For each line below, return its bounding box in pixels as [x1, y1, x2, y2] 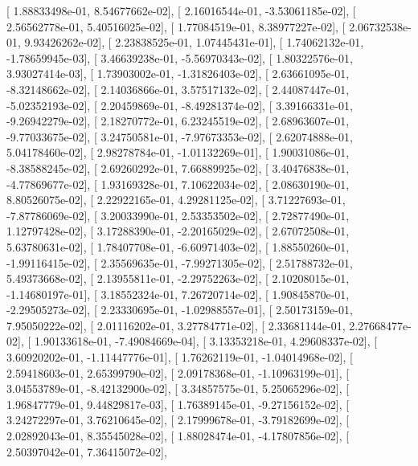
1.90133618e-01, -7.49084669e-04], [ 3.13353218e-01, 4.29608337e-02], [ [34, 333, 378, 349]
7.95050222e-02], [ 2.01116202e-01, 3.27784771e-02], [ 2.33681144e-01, [6, 317, 346, 333]
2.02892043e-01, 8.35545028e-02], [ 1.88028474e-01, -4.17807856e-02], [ [6, 427, 350, 444]
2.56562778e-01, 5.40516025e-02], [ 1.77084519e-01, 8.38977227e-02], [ [6, 18, 346, 35]
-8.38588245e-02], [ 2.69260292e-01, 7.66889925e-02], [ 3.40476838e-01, [6, 159, 350, 176]
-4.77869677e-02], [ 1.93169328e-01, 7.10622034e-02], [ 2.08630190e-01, [6, 175, 350, 192]
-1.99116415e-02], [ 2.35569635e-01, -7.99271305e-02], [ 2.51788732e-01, [6, 254, 353, 271]
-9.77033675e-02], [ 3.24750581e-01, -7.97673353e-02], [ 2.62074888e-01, [6, 128, 353, 145]
